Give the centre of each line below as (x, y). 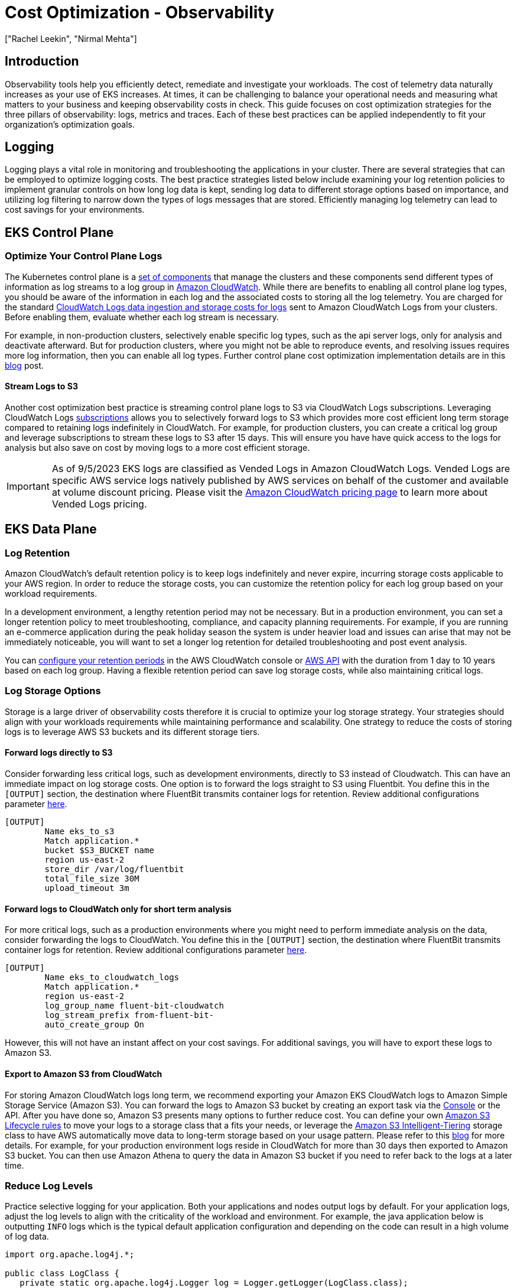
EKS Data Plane (51, 529)
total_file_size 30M (92, 879)
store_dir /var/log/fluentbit (114, 869)
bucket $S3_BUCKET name (99, 850)
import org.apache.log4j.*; (70, 1255)
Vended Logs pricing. (99, 504)
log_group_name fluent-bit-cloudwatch (134, 1006)
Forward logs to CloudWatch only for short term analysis (118, 909)
